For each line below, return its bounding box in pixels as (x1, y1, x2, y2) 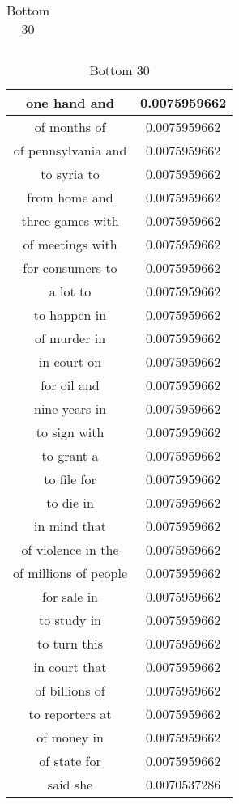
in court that (33, 657, 107, 676)
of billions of (35, 681, 105, 700)
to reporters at (28, 704, 112, 723)
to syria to (41, 164, 100, 183)
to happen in (33, 305, 107, 324)
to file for (44, 470, 96, 488)
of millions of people (13, 564, 127, 582)
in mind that (34, 517, 106, 535)
